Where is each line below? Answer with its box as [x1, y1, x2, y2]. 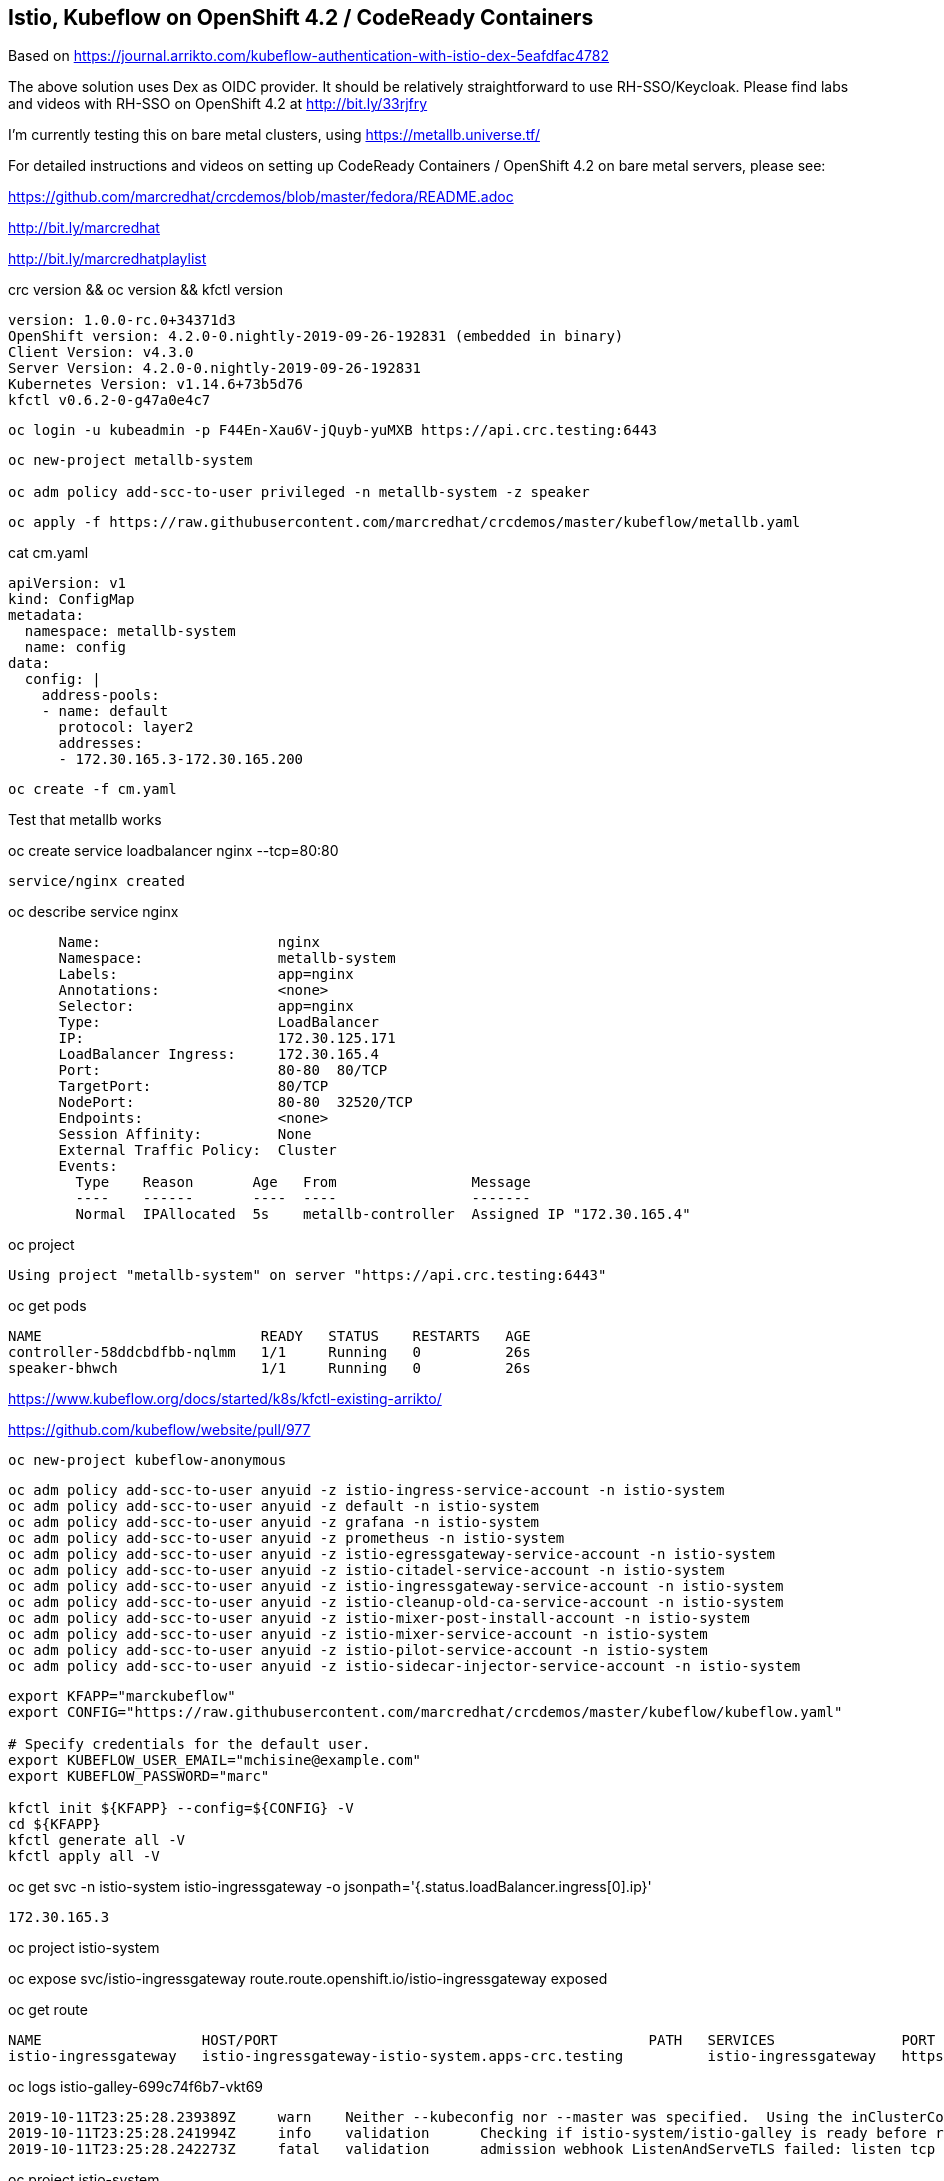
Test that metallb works [8, 811, 162, 829]
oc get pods [8, 1297, 87, 1315]
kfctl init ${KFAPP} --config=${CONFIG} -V [8, 1800, 354, 1817]
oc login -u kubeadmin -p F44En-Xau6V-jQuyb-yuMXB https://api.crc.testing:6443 [8, 422, 658, 439]
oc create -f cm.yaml [8, 781, 177, 798]
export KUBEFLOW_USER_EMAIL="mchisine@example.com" [8, 1752, 422, 1769]
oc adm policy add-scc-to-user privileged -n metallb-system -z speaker [8, 484, 590, 501]
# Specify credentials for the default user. [8, 1736, 371, 1753]
